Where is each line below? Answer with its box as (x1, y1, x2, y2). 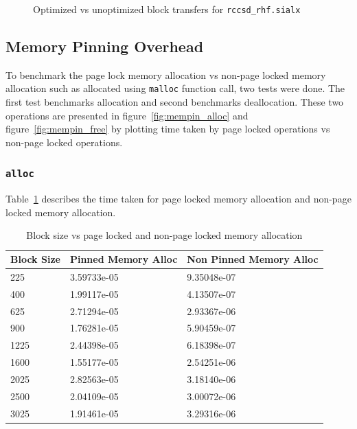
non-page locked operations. (5, 135, 123, 149)
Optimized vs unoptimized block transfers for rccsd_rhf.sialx (33, 2, 301, 16)
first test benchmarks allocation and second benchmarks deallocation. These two (5, 95, 344, 109)
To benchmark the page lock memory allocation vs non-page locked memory (5, 67, 326, 82)
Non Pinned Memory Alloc (187, 252, 319, 266)
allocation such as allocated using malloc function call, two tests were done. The (5, 81, 345, 95)
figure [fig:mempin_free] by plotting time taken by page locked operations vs (5, 121, 330, 136)
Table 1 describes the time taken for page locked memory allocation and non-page (5, 192, 352, 206)
